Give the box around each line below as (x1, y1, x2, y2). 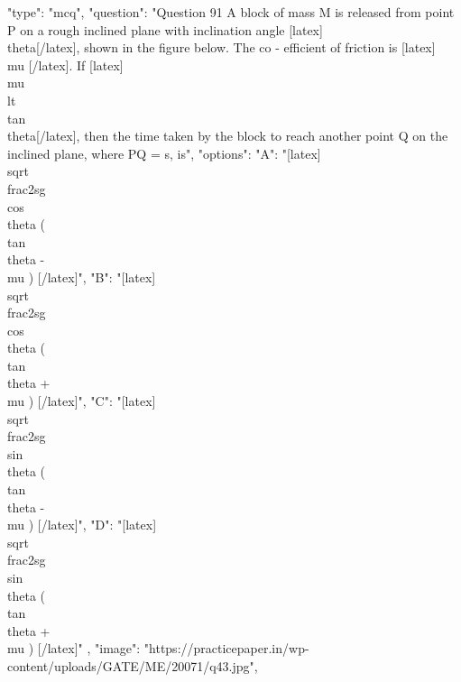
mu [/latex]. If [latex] (7, 55, 124, 74)
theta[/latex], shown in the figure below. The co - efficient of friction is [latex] (7, 38, 436, 57)
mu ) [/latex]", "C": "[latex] (7, 392, 156, 410)
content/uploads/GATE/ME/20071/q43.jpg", (7, 656, 258, 675)
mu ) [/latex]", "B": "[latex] (7, 267, 156, 286)
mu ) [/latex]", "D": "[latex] (7, 515, 157, 534)
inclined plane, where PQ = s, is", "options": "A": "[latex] (7, 143, 321, 162)
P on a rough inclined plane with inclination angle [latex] (7, 20, 323, 39)
